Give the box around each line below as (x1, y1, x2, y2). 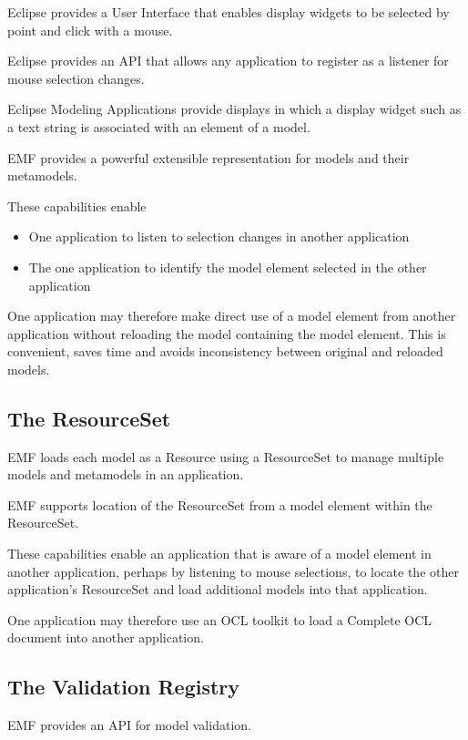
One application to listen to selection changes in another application (28, 227, 410, 246)
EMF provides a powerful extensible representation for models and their (7, 148, 410, 167)
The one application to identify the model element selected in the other (28, 257, 427, 276)
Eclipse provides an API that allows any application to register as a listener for (7, 51, 449, 70)
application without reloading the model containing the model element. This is (7, 324, 446, 343)
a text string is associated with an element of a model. (7, 117, 310, 136)
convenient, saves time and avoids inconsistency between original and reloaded (7, 342, 443, 361)
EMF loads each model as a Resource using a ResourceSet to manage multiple (7, 447, 444, 466)
